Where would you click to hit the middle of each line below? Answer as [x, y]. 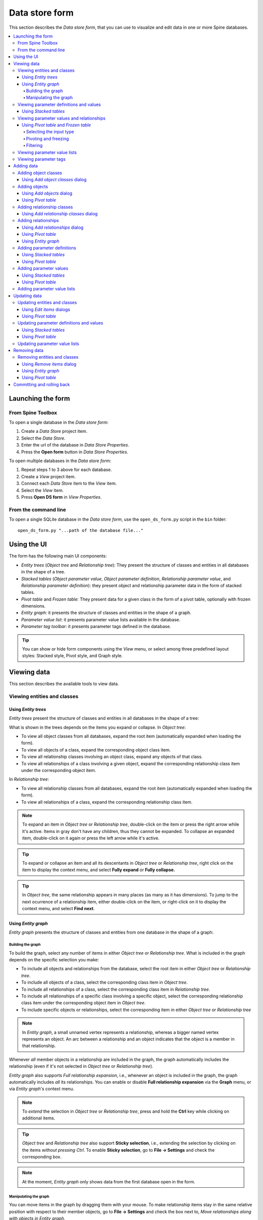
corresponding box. [42, 1157]
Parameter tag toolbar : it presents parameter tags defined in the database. [96, 627]
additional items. [39, 1118]
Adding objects [33, 186]
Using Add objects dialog [47, 193]
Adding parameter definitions [47, 248]
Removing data [28, 350]
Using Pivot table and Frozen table [56, 125]
